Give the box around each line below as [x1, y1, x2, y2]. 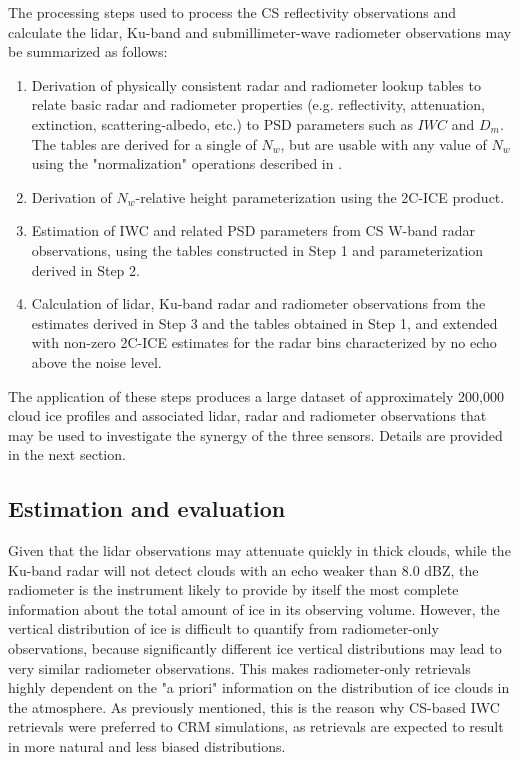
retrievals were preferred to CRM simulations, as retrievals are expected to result [8, 716, 504, 737]
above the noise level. [31, 351, 162, 372]
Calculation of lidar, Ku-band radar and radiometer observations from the [31, 293, 486, 314]
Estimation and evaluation [8, 493, 286, 524]
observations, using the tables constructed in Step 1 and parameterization [31, 239, 484, 260]
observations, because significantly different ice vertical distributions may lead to [8, 638, 502, 659]
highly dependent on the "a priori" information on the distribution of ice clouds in [8, 677, 510, 698]
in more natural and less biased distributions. [8, 736, 286, 757]
